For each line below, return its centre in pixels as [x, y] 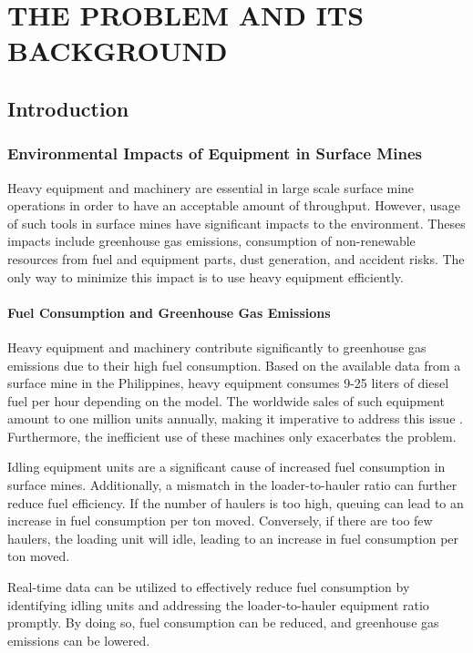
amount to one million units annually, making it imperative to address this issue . [235, 418]
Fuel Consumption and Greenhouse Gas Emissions [169, 312]
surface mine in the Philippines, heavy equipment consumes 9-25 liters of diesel [228, 383]
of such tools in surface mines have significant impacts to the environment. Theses [236, 223]
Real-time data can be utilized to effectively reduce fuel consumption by [209, 587]
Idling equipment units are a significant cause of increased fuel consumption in [226, 467]
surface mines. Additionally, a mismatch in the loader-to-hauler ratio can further [232, 485]
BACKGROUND [118, 51]
